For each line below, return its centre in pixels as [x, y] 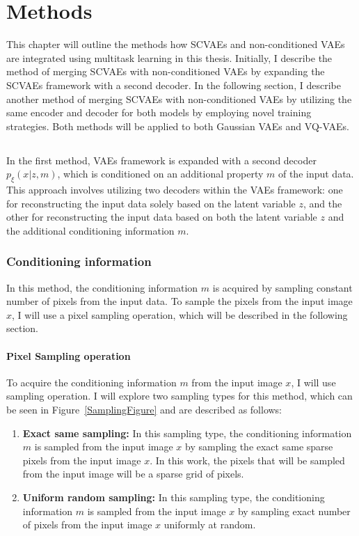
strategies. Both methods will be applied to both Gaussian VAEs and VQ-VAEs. [178, 126]
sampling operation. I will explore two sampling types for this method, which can [179, 396]
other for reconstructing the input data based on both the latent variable [162, 217]
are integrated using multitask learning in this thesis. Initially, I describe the [169, 57]
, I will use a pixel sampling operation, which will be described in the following [180, 314]
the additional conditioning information [90, 230]
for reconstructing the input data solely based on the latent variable [151, 203]
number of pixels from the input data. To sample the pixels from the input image [179, 301]
